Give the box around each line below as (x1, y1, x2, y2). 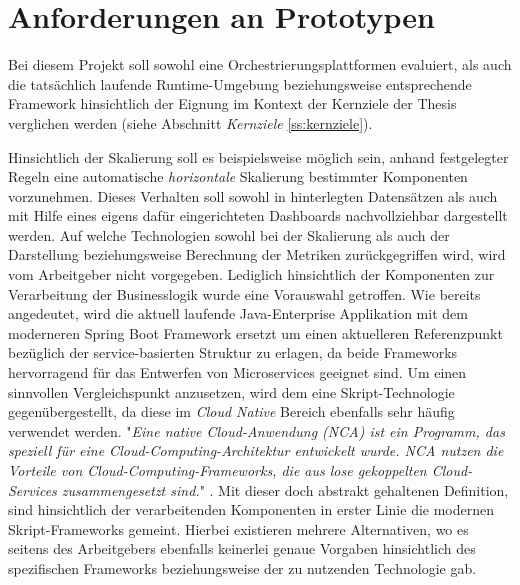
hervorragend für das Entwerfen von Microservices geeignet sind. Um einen (8, 362, 467, 383)
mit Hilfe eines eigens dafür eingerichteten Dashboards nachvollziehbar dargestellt (8, 205, 508, 226)
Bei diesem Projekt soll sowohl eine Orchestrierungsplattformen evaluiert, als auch (8, 54, 512, 75)
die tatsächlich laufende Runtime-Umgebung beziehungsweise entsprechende (8, 73, 472, 94)
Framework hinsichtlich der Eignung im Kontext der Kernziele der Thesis (8, 93, 457, 114)
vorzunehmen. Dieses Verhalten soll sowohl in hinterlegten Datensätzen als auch (8, 185, 498, 206)
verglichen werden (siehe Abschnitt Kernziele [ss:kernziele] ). (8, 112, 373, 133)
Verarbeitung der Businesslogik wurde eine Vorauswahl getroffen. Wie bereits (8, 283, 481, 304)
